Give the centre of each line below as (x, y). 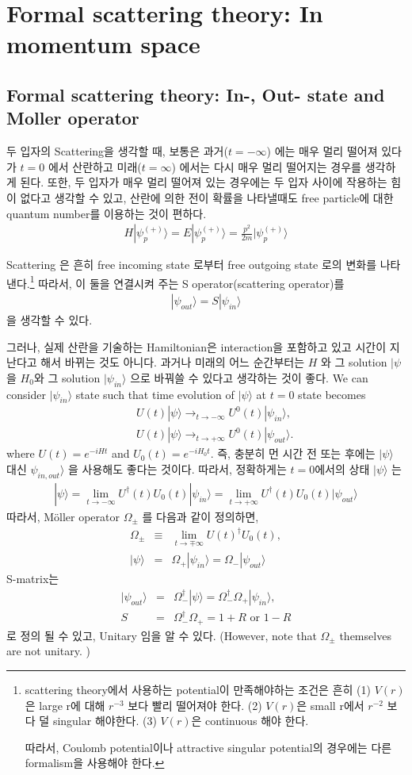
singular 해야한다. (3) (105, 721)
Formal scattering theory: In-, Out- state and (196, 94)
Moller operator (73, 118)
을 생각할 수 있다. (50, 320)
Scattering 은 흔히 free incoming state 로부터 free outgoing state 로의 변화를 (192, 265)
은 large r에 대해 (65, 705)
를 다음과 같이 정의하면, (200, 516)
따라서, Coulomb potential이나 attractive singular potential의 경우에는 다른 (208, 747)
